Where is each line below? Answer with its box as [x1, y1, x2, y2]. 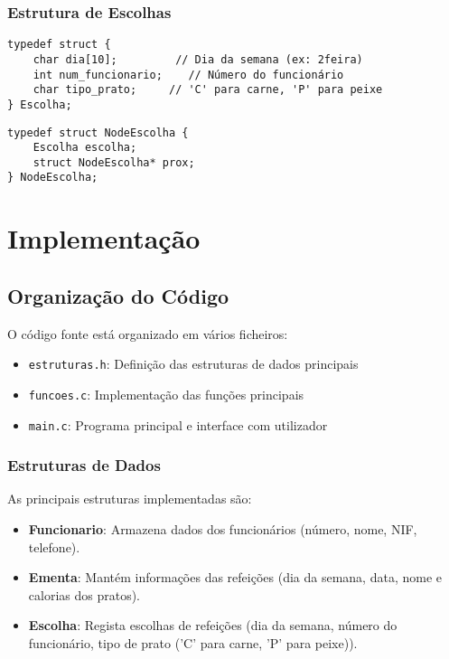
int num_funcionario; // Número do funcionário [33, 68, 344, 81]
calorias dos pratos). [28, 585, 140, 604]
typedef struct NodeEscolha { [7, 126, 189, 139]
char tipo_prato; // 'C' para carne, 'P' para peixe [33, 83, 383, 97]
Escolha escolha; [33, 141, 137, 155]
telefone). [28, 537, 80, 556]
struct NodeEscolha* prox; [33, 155, 195, 169]
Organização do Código [7, 281, 229, 309]
